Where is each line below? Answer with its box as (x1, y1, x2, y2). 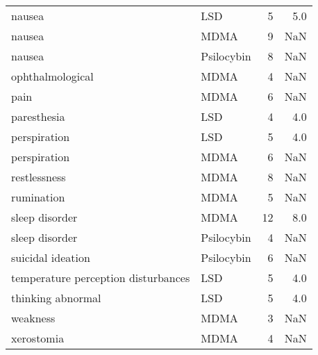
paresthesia (11, 108, 65, 124)
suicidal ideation (11, 249, 90, 265)
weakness (11, 310, 56, 326)
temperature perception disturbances (11, 270, 190, 286)
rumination (11, 189, 65, 205)
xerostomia (11, 330, 65, 346)
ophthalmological (11, 68, 94, 84)
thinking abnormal (11, 290, 101, 306)
